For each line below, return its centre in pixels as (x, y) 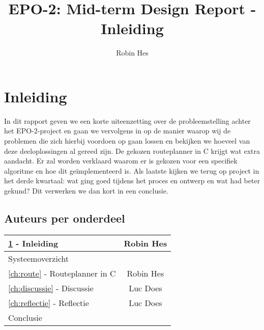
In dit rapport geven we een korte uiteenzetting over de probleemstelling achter (127, 120)
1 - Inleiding (33, 243)
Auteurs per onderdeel (65, 218)
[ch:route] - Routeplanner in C (62, 273)
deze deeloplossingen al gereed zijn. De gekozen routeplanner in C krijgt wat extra (132, 150)
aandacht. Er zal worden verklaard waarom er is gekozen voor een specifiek (121, 161)
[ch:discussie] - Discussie (51, 288)
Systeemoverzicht (39, 258)
